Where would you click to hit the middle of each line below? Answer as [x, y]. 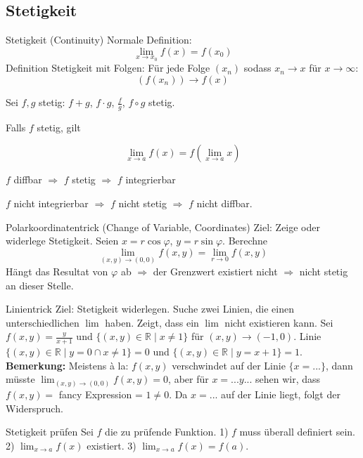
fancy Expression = [101, 394]
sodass [257, 68]
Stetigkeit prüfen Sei [50, 432]
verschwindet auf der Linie [229, 365]
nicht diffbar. [224, 203]
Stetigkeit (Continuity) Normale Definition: [99, 40]
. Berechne [245, 241]
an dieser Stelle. [40, 285]
